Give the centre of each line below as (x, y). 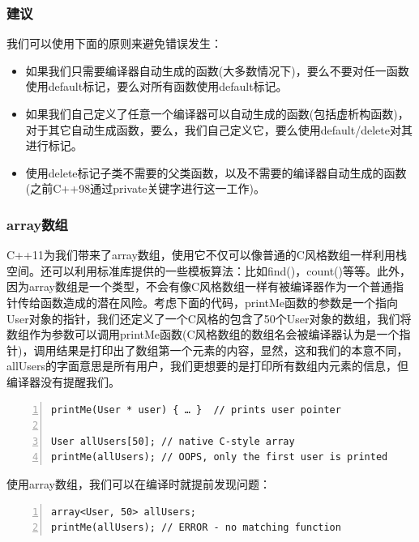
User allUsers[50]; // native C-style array (173, 441)
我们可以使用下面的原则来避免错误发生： (114, 43)
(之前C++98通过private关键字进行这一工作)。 (145, 188)
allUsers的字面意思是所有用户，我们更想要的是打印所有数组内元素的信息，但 (208, 366)
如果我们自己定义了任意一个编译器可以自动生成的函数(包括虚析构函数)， (217, 113)
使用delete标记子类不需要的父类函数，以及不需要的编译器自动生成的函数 (216, 172)
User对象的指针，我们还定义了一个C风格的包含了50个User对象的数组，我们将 (209, 318)
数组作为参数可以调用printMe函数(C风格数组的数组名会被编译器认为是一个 (203, 334)
